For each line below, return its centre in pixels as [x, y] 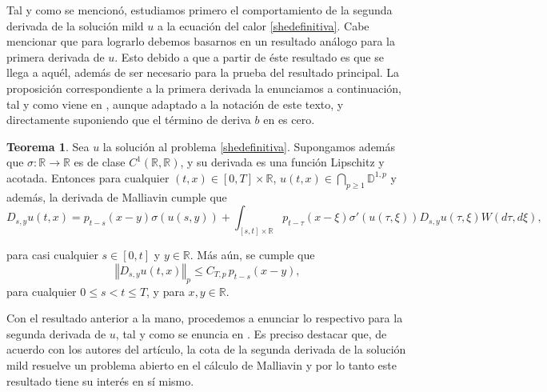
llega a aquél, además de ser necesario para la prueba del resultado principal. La [203, 72]
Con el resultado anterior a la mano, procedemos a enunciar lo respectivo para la [205, 318]
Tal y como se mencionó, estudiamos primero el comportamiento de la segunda [200, 10]
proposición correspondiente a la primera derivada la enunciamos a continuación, [204, 88]
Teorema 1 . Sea [48, 146]
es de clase [100, 162]
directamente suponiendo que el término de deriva [129, 120]
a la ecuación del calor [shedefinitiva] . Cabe [263, 25]
